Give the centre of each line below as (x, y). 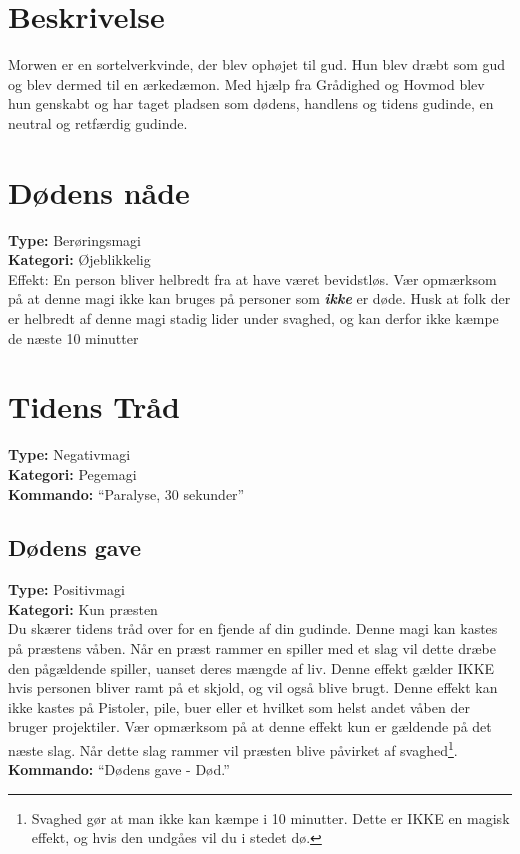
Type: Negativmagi (69, 454)
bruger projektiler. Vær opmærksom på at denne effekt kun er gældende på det (250, 726)
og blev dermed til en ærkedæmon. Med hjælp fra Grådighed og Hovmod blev (246, 83)
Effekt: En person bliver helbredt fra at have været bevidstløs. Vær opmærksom (252, 278)
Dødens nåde (99, 191)
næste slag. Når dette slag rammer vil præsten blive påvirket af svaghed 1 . (233, 748)
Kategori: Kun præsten (83, 608)
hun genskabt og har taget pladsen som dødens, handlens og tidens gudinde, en (251, 103)
